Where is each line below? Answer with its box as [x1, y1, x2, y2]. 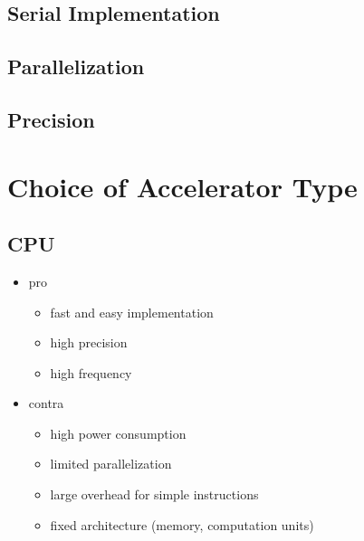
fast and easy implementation [50, 302, 214, 321]
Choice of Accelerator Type [7, 167, 358, 204]
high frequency [50, 363, 132, 382]
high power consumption [50, 423, 187, 442]
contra [28, 394, 64, 413]
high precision [50, 333, 128, 352]
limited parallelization [50, 454, 172, 473]
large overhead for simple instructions [50, 485, 259, 504]
